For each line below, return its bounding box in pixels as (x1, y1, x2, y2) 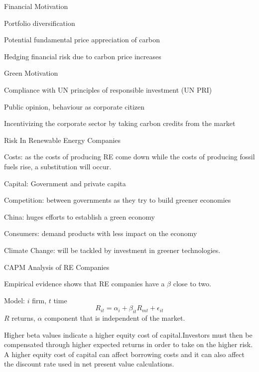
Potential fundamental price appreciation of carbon (4, 34, 160, 45)
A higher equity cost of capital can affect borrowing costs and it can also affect (4, 349, 245, 359)
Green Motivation (4, 68, 58, 78)
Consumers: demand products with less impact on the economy (4, 228, 197, 239)
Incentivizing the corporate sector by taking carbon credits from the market (4, 118, 236, 128)
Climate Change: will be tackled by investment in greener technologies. (4, 245, 221, 255)
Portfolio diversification (4, 17, 75, 28)
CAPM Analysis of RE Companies (4, 261, 110, 272)
